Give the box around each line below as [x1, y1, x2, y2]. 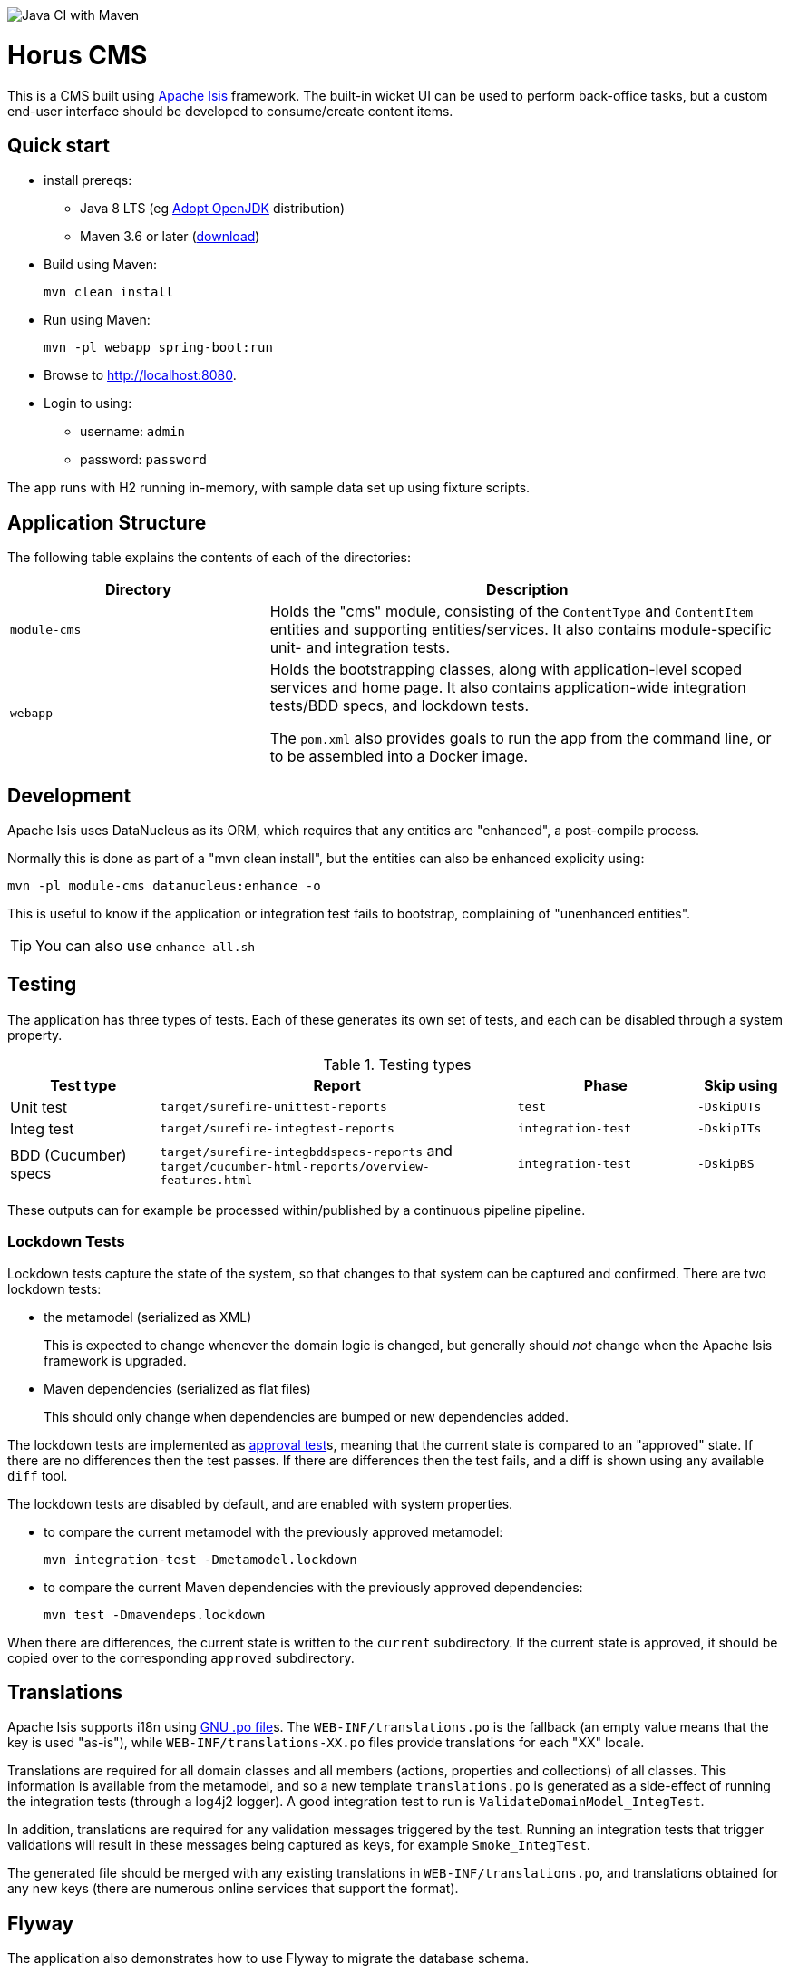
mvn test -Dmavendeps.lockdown [44, 1607, 266, 1622]
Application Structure [7, 510, 207, 534]
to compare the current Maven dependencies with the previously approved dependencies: [44, 1579, 583, 1595]
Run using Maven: [44, 312, 151, 328]
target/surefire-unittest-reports [160, 1100, 387, 1114]
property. [7, 1026, 63, 1043]
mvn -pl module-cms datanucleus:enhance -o [7, 879, 321, 894]
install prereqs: [44, 172, 132, 189]
